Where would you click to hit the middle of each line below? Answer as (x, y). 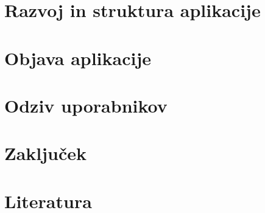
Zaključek (46, 153)
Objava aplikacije (78, 58)
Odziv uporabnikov (86, 105)
